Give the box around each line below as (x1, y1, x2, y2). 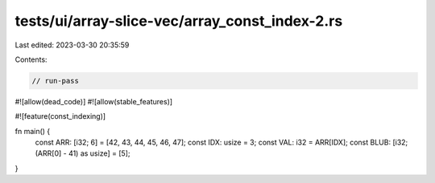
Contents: (14, 55, 48, 64)
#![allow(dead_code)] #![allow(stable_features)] (14, 96, 173, 106)
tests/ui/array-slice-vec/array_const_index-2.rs (14, 12, 343, 30)
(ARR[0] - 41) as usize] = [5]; (35, 148, 130, 158)
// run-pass (31, 76, 80, 85)
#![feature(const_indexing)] (14, 112, 106, 121)
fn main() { (14, 126, 51, 136)
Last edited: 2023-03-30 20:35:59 (14, 40, 130, 50)
